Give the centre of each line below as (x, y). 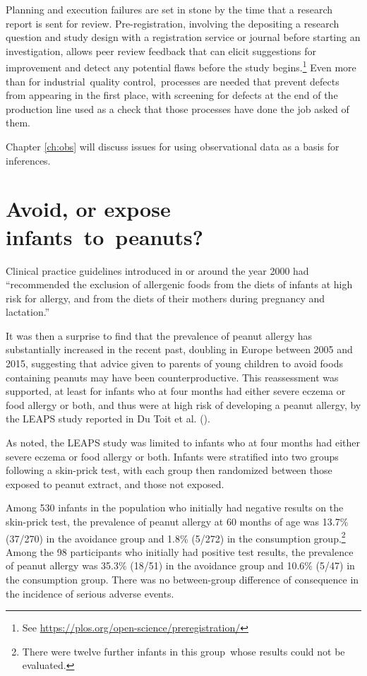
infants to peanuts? (104, 236)
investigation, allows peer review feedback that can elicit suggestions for (161, 51)
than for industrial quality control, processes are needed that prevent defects (173, 81)
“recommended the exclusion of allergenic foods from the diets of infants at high (179, 284)
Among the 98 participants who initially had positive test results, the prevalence (180, 551)
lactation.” (28, 312)
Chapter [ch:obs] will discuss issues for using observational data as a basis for (173, 146)
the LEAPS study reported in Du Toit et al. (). (108, 419)
